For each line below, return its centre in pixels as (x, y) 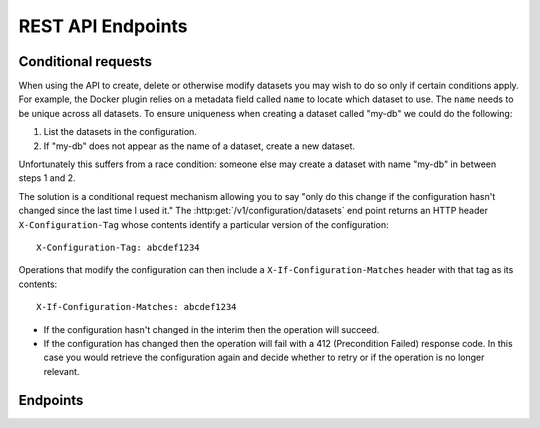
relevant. (61, 371)
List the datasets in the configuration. (120, 132)
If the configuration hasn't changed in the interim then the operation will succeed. (211, 329)
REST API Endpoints (103, 26)
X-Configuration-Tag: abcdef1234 (118, 247)
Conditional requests (85, 61)
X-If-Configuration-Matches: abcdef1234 (136, 307)
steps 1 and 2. (47, 178)
